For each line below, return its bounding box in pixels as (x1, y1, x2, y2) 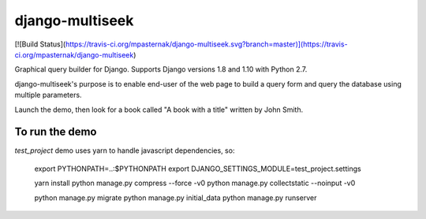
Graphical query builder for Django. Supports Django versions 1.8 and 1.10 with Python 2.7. (14, 65, 308, 74)
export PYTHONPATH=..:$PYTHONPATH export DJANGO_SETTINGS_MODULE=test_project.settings (34, 164, 362, 173)
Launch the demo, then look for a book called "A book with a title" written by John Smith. (14, 105, 304, 114)
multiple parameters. (14, 91, 82, 100)
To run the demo (14, 125, 97, 139)
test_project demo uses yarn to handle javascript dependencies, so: (14, 146, 235, 155)
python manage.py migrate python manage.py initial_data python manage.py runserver (34, 193, 317, 202)
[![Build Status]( (14, 39, 66, 49)
